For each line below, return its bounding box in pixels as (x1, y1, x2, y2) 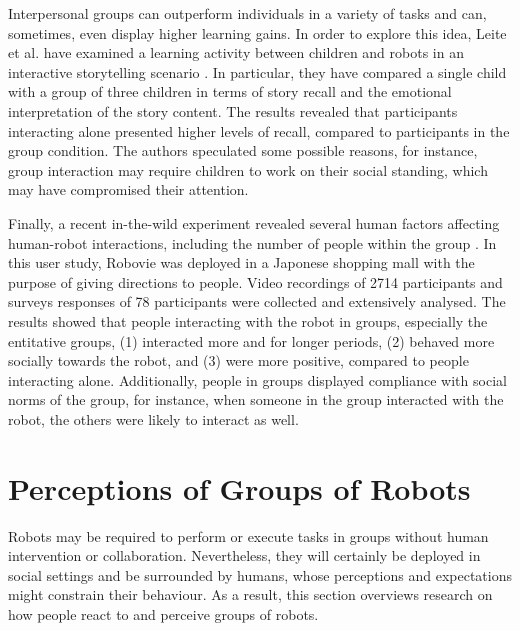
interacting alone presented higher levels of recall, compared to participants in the (8, 120, 510, 141)
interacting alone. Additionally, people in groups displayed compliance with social (8, 369, 507, 390)
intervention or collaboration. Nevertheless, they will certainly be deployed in (8, 545, 481, 566)
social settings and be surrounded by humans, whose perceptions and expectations (8, 564, 512, 585)
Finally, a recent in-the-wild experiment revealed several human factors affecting (8, 212, 500, 233)
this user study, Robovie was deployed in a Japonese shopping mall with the (8, 252, 475, 273)
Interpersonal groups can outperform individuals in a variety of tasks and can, (8, 3, 487, 23)
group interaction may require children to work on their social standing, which (8, 159, 488, 180)
